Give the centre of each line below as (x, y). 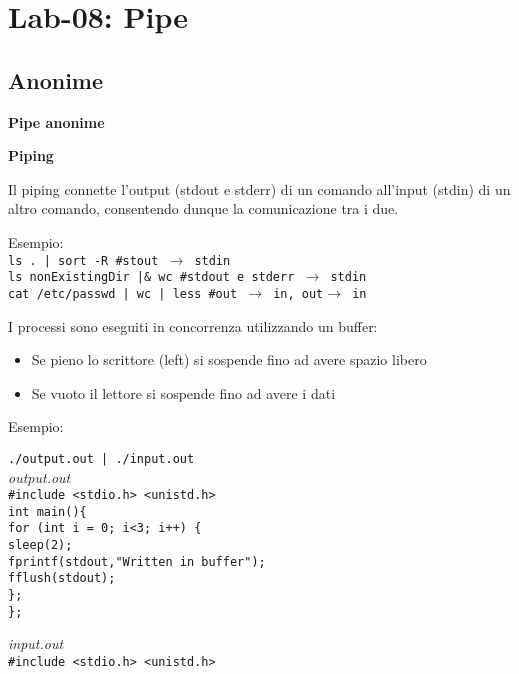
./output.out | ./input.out (101, 458)
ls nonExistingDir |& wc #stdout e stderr (151, 277)
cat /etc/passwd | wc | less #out (123, 293)
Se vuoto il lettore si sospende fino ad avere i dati (183, 392)
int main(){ (47, 511)
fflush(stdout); (62, 578)
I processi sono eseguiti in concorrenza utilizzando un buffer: (193, 325)
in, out (298, 293)
